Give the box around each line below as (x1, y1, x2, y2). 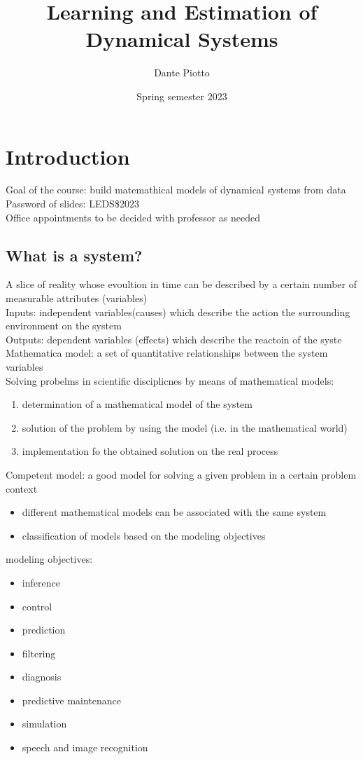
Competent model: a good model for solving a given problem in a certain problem (6, 467, 357, 481)
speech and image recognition (22, 740, 148, 755)
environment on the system (6, 318, 122, 333)
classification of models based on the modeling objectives (22, 528, 266, 542)
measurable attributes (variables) (6, 291, 148, 306)
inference (22, 575, 60, 589)
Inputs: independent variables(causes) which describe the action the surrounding (6, 304, 350, 319)
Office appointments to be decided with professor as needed (6, 210, 260, 224)
